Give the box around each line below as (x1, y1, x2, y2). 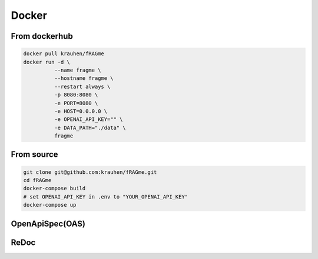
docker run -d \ (23, 59, 71, 65)
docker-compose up (23, 201, 77, 208)
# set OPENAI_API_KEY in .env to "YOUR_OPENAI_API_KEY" (23, 193, 188, 200)
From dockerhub (11, 31, 73, 41)
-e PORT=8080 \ (54, 100, 98, 106)
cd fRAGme (23, 177, 52, 184)
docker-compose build (23, 185, 86, 192)
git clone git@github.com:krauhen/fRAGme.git (23, 169, 157, 176)
